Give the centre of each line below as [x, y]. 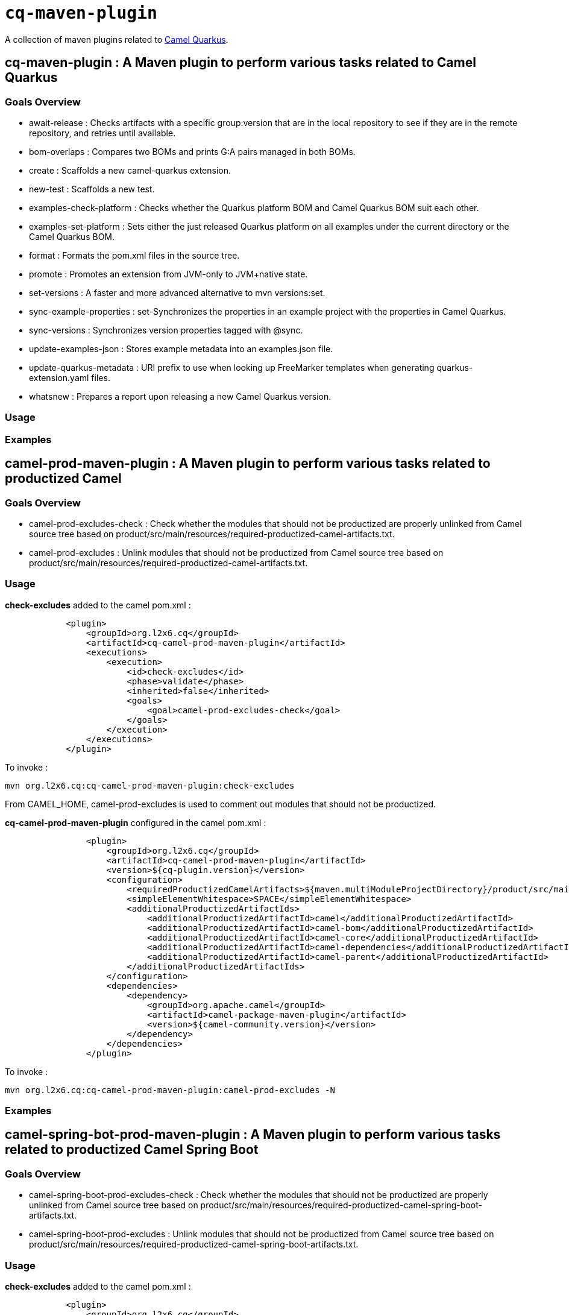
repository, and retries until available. [102, 133]
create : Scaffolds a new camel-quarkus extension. [130, 170]
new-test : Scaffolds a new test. [92, 189]
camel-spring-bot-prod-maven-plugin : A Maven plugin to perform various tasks [253, 1135]
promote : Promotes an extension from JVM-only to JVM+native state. [168, 274]
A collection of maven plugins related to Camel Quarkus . [117, 39]
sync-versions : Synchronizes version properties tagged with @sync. [166, 330]
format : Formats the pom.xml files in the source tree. [134, 255]
